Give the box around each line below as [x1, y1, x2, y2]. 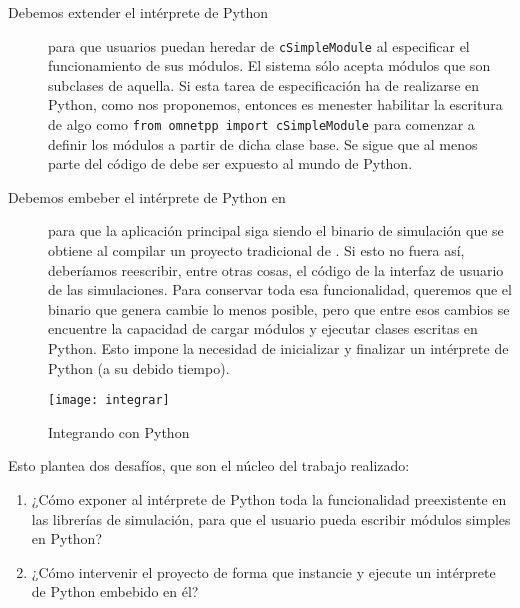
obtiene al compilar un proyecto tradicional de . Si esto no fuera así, [48, 240, 465, 261]
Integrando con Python [48, 421, 190, 442]
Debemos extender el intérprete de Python [8, 2, 268, 22]
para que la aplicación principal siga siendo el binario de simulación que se [48, 220, 504, 241]
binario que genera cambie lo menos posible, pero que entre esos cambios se [48, 298, 510, 319]
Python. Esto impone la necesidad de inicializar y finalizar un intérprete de [48, 338, 509, 359]
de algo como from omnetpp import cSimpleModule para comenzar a [48, 114, 475, 135]
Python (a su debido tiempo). [48, 357, 230, 378]
